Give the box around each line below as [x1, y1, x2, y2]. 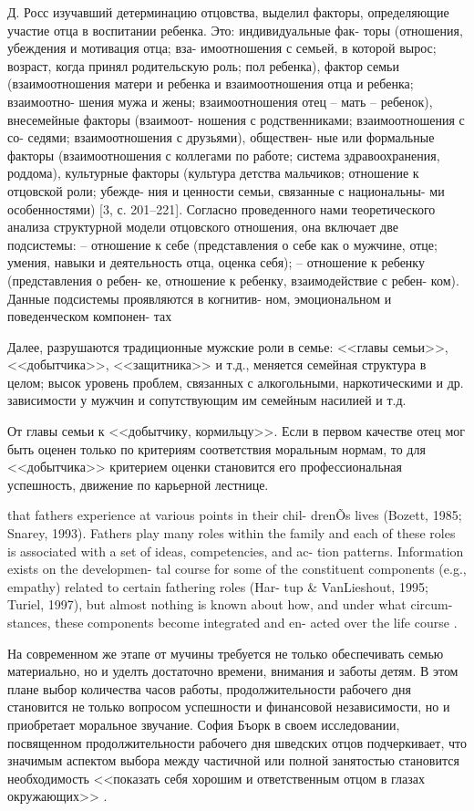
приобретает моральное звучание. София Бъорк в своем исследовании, [7, 714, 400, 733]
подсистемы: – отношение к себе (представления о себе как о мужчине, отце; [7, 234, 438, 254]
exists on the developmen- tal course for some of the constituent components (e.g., [7, 559, 467, 578]
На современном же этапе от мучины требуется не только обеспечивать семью [7, 643, 444, 662]
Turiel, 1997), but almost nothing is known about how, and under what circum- [7, 595, 453, 614]
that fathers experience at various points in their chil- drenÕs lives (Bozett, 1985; [7, 505, 462, 525]
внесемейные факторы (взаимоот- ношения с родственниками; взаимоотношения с [7, 109, 465, 129]
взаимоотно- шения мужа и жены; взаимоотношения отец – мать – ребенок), [7, 91, 433, 110]
